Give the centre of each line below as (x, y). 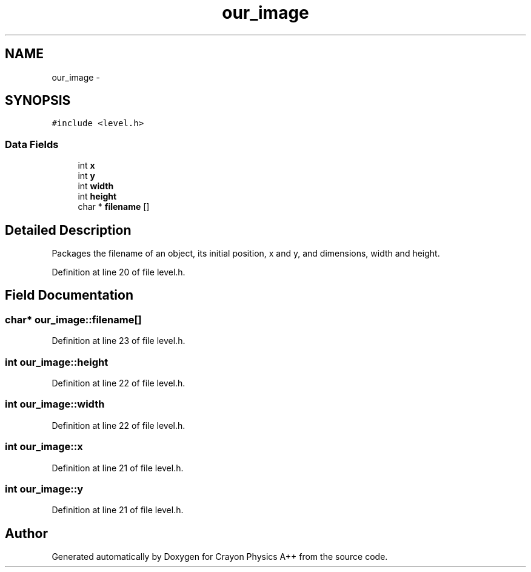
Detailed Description (68, 230)
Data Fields (32, 144)
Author (26, 533)
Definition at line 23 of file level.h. (119, 341)
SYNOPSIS (38, 101)
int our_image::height (57, 362)
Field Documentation (69, 295)
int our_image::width (55, 404)
